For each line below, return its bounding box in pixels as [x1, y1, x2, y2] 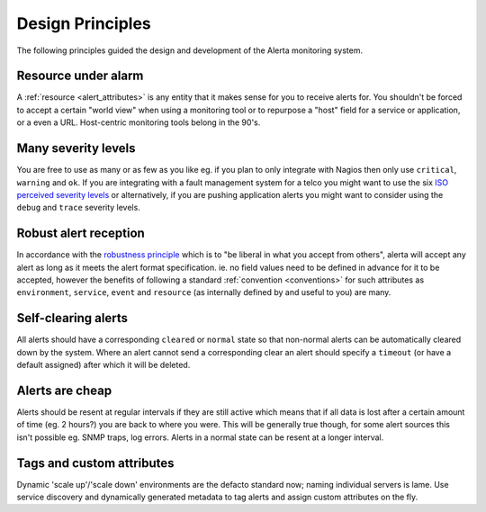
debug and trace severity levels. [16, 202, 141, 213]
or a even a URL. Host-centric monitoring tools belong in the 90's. [16, 117, 261, 128]
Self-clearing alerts [16, 310, 128, 326]
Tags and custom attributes [16, 455, 175, 471]
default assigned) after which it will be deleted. [16, 360, 191, 371]
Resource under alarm [16, 68, 144, 84]
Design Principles [16, 13, 152, 33]
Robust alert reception [16, 226, 146, 241]
